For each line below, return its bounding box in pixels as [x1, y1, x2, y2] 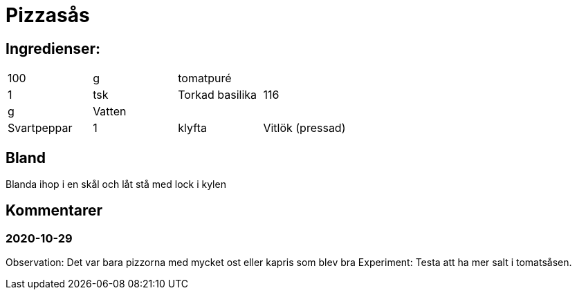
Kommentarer [6, 202, 103, 220]
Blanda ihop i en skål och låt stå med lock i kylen [6, 178, 226, 191]
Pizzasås [6, 3, 90, 27]
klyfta [178, 121, 207, 135]
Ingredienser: [6, 39, 101, 57]
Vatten [93, 104, 127, 119]
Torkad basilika [178, 88, 257, 102]
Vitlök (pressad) [263, 121, 346, 135]
